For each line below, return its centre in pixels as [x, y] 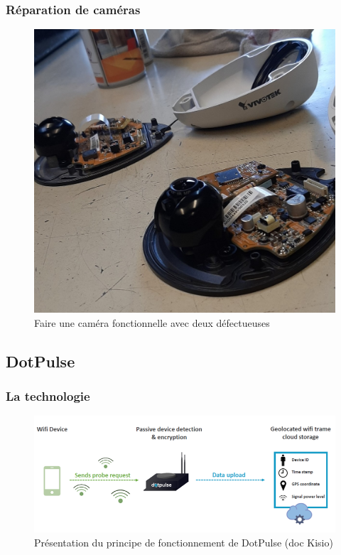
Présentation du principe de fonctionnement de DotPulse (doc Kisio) [184, 542]
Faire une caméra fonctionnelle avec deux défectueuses [152, 322]
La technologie [48, 395]
